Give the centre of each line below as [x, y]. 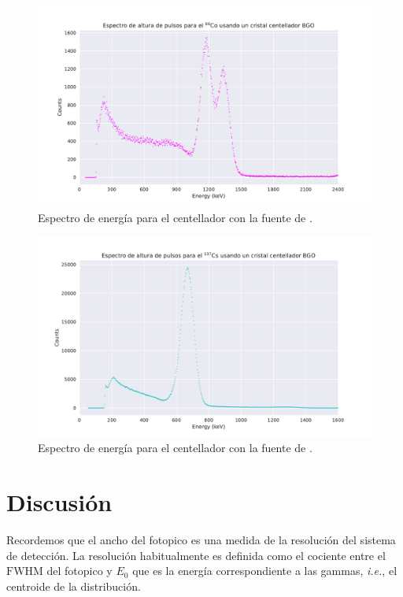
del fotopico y [79, 571]
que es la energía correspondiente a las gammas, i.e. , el [265, 571]
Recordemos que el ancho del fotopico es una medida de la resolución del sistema [201, 539]
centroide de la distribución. [74, 586]
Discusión [59, 502]
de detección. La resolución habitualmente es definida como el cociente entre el [196, 555]
